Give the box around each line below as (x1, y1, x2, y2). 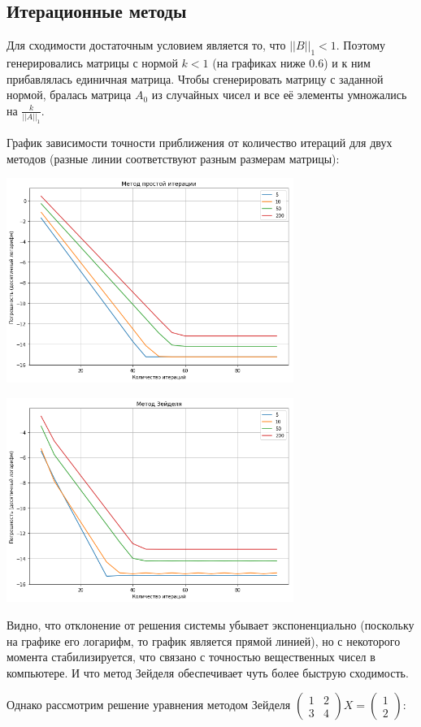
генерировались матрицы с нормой (7, 54, 178, 71)
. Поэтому (336, 37, 386, 54)
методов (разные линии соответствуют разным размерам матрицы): (7, 149, 340, 167)
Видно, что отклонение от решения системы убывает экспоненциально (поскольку (7, 616, 414, 633)
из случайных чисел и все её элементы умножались (151, 86, 407, 103)
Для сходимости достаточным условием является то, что (7, 37, 286, 54)
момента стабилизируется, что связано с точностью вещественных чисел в (7, 648, 375, 665)
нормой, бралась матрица (7, 86, 132, 103)
